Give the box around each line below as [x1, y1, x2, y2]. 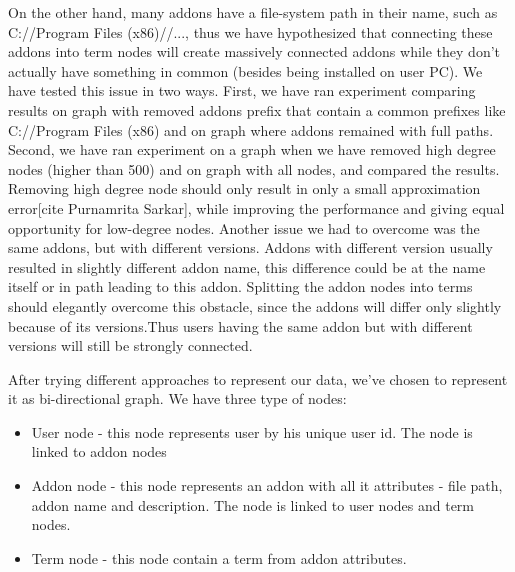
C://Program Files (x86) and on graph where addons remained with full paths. [8, 119, 494, 140]
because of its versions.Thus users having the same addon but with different [8, 315, 473, 336]
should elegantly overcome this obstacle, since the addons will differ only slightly [8, 295, 502, 316]
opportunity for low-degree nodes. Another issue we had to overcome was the [8, 217, 480, 238]
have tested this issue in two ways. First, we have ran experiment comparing [8, 80, 476, 101]
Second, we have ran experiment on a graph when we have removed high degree [8, 139, 496, 160]
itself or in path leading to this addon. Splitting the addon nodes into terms [8, 276, 473, 297]
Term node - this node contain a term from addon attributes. [31, 547, 407, 568]
